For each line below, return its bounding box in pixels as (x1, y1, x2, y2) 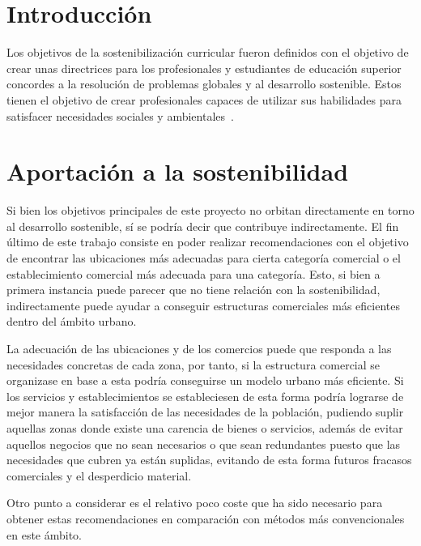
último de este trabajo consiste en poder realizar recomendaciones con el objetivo (6, 233, 409, 250)
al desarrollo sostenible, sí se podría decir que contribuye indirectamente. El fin (6, 217, 399, 234)
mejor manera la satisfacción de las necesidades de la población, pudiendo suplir (6, 403, 404, 420)
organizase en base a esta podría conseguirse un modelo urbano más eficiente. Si (6, 372, 404, 389)
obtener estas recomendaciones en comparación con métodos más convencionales (6, 510, 405, 527)
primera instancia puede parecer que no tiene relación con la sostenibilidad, (6, 281, 381, 298)
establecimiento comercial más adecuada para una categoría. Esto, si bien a (6, 265, 381, 282)
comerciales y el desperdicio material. (6, 467, 192, 484)
